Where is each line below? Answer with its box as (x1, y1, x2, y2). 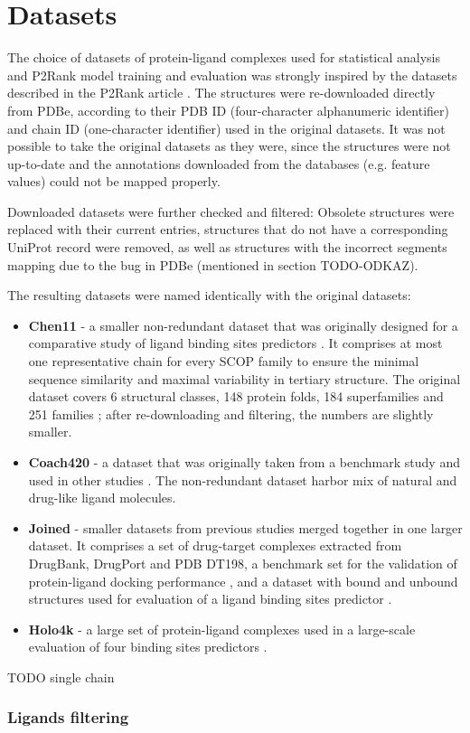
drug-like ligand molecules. (28, 488, 176, 507)
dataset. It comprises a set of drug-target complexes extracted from (28, 536, 402, 555)
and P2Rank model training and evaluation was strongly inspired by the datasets (7, 65, 457, 84)
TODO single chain (7, 667, 115, 686)
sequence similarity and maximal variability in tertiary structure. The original (28, 369, 461, 388)
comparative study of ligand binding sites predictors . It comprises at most (28, 334, 443, 352)
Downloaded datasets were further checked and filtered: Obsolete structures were (7, 202, 455, 221)
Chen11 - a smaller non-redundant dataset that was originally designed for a (28, 315, 458, 334)
